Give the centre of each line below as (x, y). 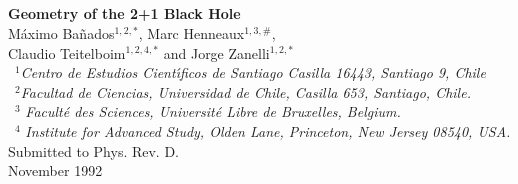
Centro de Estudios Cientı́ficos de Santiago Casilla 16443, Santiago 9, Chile (253, 72)
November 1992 (55, 170)
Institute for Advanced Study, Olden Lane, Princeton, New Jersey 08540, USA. (268, 130)
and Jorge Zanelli (216, 52)
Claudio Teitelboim (67, 52)
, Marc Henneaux (191, 32)
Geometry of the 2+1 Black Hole (124, 13)
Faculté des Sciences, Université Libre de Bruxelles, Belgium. (213, 111)
